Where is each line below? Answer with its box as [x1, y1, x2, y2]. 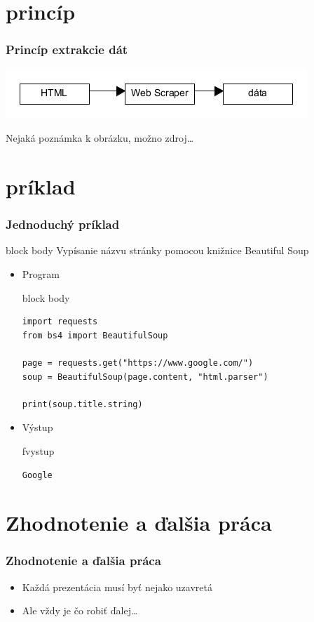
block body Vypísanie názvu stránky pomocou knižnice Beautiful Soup [6, 243, 309, 258]
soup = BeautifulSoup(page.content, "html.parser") [22, 371, 268, 382]
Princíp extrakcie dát [6, 41, 128, 58]
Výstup [22, 420, 53, 435]
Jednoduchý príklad [6, 216, 120, 233]
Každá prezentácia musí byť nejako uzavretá [22, 579, 212, 594]
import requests [22, 317, 98, 327]
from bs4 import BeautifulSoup [22, 330, 168, 340]
